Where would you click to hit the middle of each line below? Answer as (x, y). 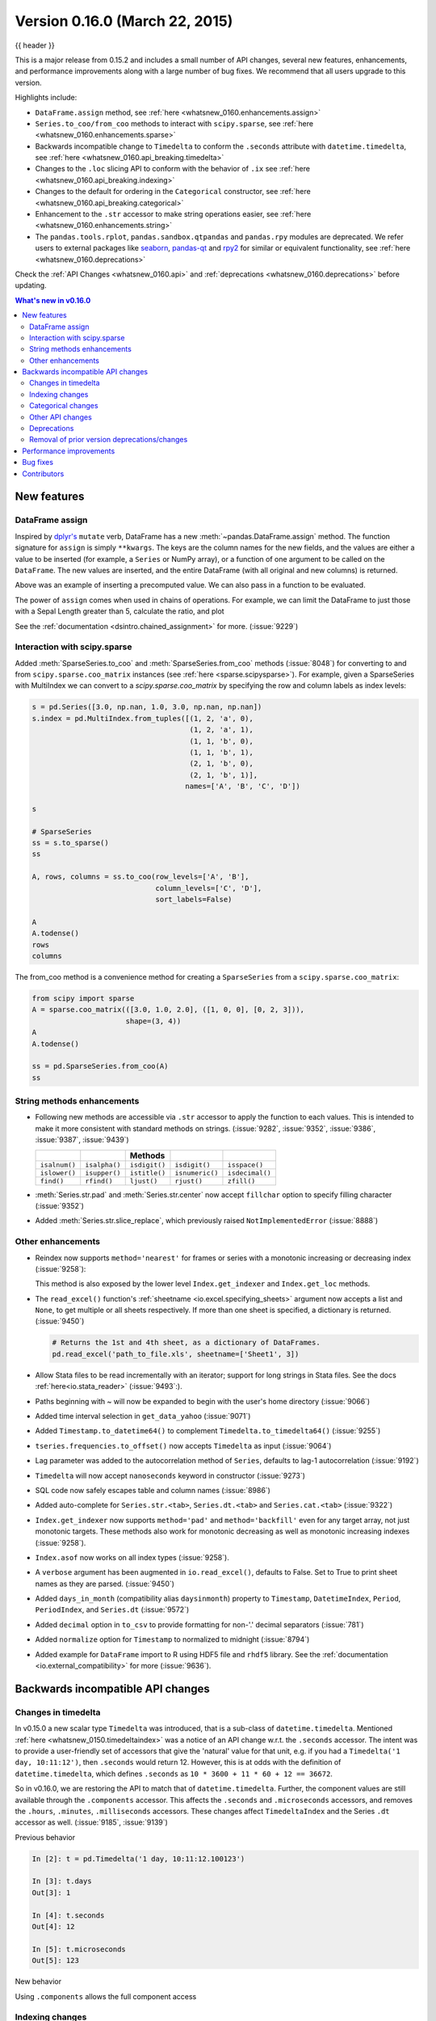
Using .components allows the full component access (106, 1996)
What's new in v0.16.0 (53, 300)
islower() (58, 1173)
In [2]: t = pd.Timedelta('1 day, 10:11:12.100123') (138, 1859)
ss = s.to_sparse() (70, 843)
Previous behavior (45, 1837)
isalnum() (58, 1165)
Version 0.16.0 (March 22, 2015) (124, 21)
